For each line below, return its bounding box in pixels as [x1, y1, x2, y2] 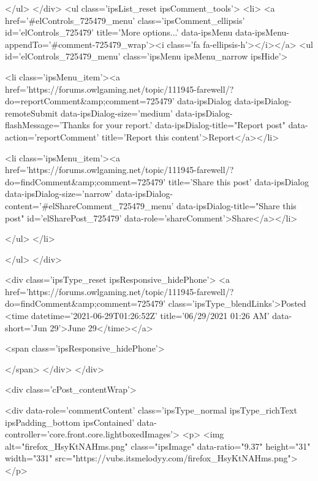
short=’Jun [5, 321, 47, 334]
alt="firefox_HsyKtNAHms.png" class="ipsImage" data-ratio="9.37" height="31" [5, 439, 311, 452]
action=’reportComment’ [5, 130, 99, 143]
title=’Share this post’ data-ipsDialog [168, 175, 309, 188]
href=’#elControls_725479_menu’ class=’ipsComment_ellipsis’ [5, 13, 245, 26]
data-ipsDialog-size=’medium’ [61, 106, 173, 119]
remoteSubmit [5, 106, 58, 119]
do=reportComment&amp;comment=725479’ [5, 94, 175, 107]
